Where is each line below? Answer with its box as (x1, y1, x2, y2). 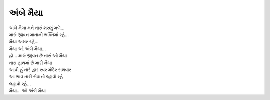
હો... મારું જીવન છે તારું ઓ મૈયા (9, 53, 67, 59)
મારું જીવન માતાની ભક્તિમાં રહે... (9, 31, 69, 37)
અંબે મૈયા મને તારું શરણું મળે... (9, 25, 65, 31)
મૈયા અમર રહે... (9, 39, 39, 45)
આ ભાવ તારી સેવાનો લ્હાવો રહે (9, 74, 63, 80)
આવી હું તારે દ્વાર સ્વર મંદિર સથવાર (9, 66, 72, 72)
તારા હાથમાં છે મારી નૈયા (9, 60, 52, 66)
